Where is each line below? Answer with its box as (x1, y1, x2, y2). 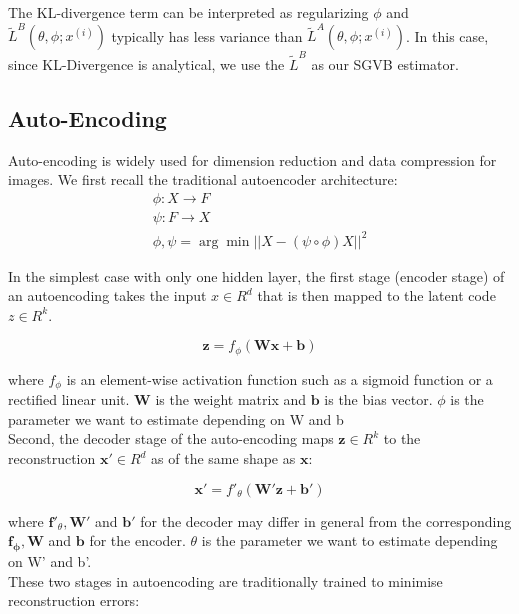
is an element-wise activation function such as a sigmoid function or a (66, 368, 493, 389)
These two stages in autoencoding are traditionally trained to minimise (8, 570, 443, 591)
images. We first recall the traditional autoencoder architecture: (8, 169, 398, 190)
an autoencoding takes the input (8, 285, 207, 306)
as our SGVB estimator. (311, 54, 459, 75)
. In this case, (405, 25, 489, 46)
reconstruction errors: (8, 590, 140, 611)
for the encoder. (89, 530, 186, 551)
